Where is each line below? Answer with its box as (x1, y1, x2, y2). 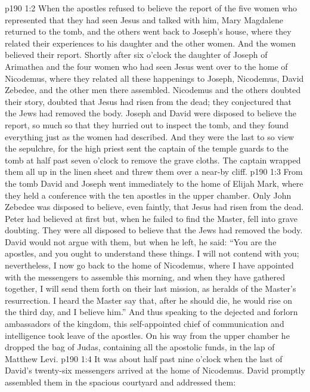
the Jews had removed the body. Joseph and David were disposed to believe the (5, 107, 297, 119)
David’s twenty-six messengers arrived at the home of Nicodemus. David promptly (5, 364, 305, 376)
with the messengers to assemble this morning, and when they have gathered (5, 270, 285, 283)
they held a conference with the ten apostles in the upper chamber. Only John (5, 189, 292, 201)
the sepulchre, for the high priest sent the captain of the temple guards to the (5, 142, 289, 155)
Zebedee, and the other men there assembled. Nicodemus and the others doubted (5, 84, 301, 96)
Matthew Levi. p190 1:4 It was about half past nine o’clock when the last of (5, 352, 283, 365)
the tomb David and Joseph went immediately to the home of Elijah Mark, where (5, 177, 303, 189)
